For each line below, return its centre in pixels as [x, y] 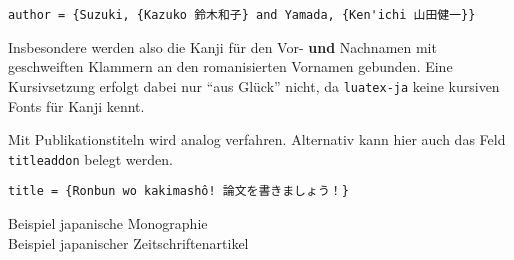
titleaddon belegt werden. [90, 158]
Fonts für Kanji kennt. [76, 105]
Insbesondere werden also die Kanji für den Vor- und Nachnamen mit [222, 46]
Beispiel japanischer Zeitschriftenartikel [128, 242]
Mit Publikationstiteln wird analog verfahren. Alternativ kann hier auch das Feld [257, 139]
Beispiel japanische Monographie [108, 223]
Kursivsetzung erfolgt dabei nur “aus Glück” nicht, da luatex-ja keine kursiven [254, 85]
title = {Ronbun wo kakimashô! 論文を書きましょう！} [178, 191]
